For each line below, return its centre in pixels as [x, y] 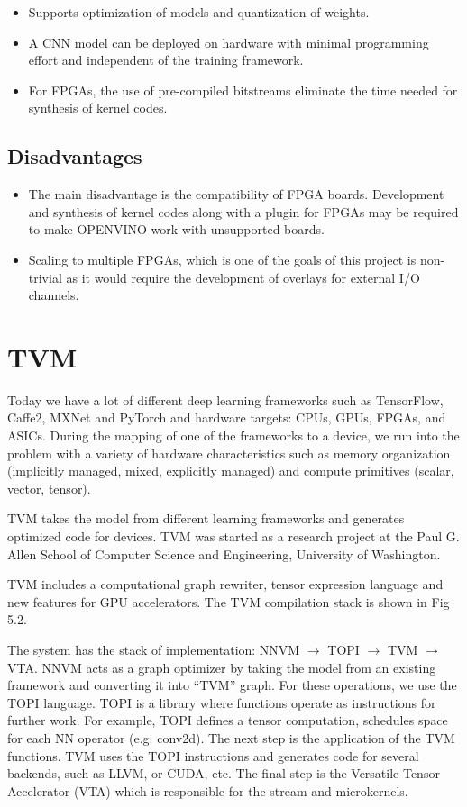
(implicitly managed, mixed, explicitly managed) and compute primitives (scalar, [231, 471]
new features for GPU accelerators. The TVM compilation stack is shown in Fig [229, 601]
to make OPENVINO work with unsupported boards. [176, 229]
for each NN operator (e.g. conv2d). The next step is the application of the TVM [231, 737]
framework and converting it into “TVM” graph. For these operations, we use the [232, 685]
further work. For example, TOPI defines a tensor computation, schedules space [228, 720]
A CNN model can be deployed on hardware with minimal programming [229, 42]
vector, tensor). [49, 488]
